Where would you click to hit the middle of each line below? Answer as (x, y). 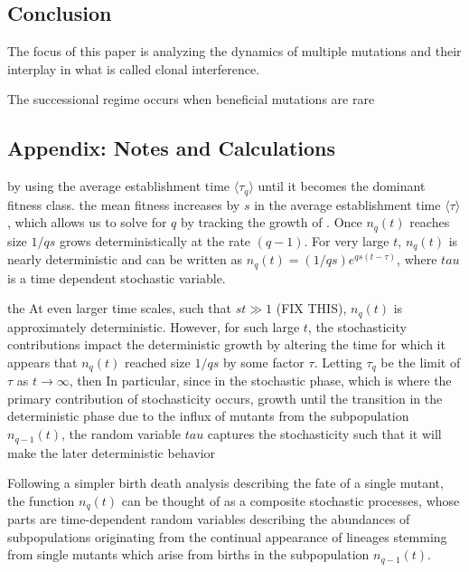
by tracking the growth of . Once (271, 222)
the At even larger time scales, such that (119, 308)
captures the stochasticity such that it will (324, 434)
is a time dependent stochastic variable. (117, 277)
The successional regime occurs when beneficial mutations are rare (191, 99)
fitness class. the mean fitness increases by (124, 204)
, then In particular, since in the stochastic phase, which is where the (260, 381)
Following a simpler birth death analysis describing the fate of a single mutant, (225, 483)
